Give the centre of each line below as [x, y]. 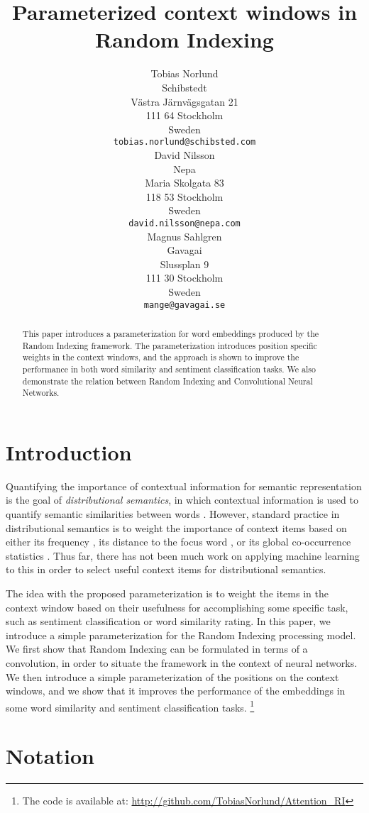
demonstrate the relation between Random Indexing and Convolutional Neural [167, 381]
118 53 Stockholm [184, 196]
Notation [50, 756]
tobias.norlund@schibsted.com [184, 142]
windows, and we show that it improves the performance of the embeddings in [176, 691]
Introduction [69, 452]
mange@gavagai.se [184, 305]
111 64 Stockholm [184, 115]
